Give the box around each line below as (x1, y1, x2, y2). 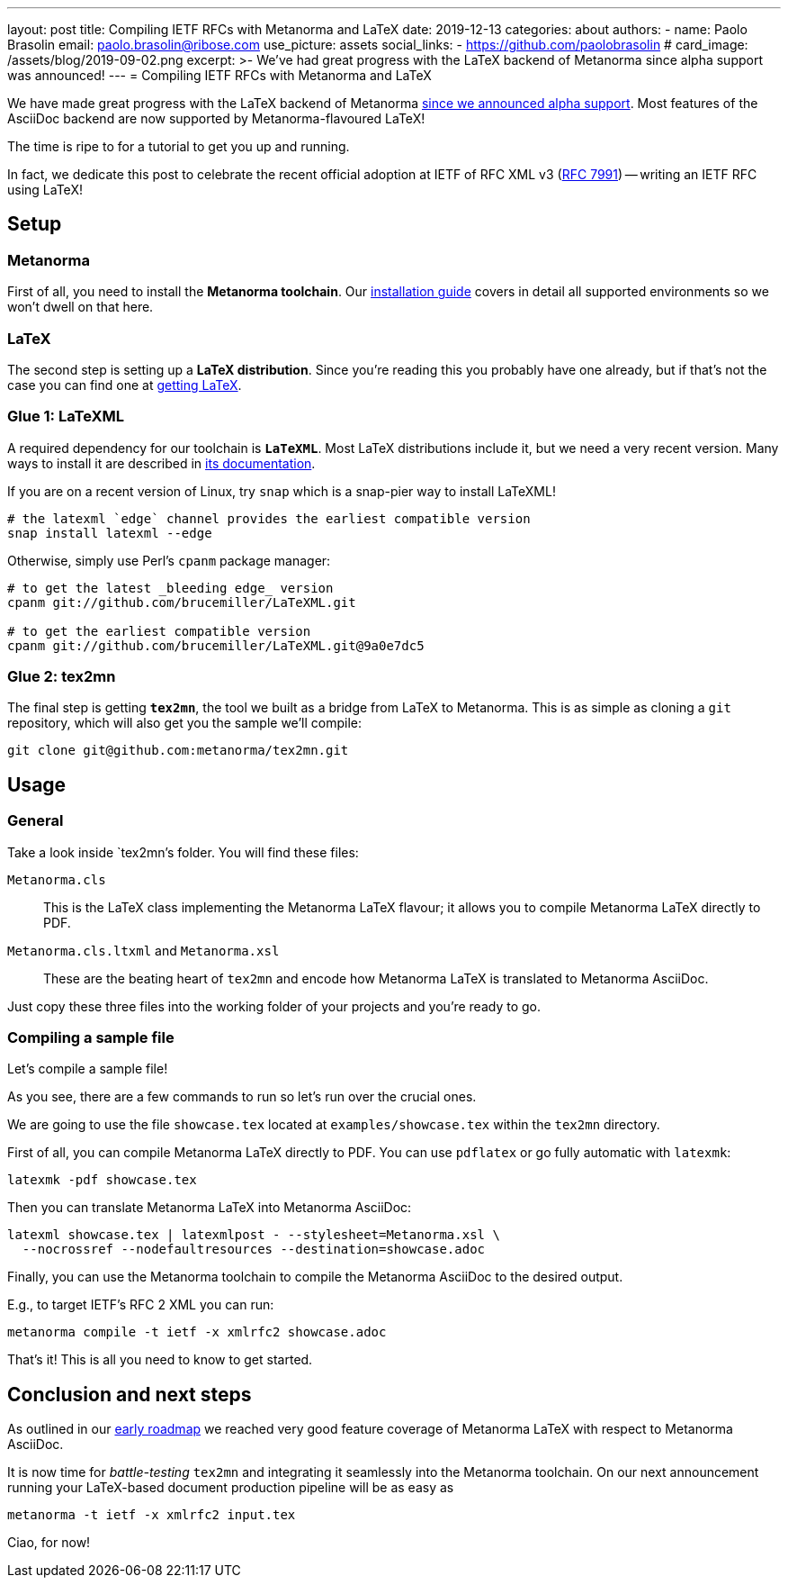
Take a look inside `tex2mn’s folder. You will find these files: (7, 844, 359, 860)
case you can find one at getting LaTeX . (7, 376, 242, 393)
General (7, 811, 64, 830)
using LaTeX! (7, 182, 83, 197)
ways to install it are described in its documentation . (7, 455, 316, 471)
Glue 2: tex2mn (7, 667, 116, 686)
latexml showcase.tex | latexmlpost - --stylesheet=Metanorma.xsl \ (7, 1227, 500, 1243)
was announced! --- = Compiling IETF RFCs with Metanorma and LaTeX (7, 68, 432, 83)
